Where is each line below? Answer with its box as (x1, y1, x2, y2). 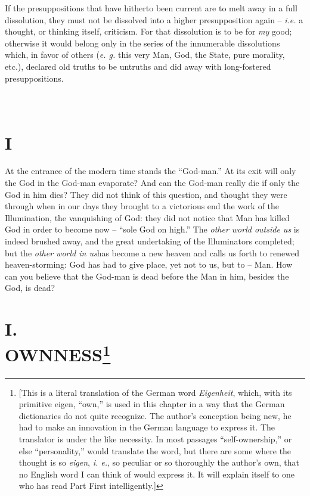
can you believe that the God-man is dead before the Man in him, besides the (5, 269, 289, 282)
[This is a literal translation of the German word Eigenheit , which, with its (18, 386, 292, 398)
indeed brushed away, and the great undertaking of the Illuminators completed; (5, 235, 294, 247)
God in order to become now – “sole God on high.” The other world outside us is (5, 223, 300, 235)
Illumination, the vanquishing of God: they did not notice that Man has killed (5, 211, 290, 224)
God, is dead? (5, 281, 55, 294)
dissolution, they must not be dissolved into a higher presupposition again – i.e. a (5, 13, 303, 26)
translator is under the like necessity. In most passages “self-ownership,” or (18, 433, 292, 445)
